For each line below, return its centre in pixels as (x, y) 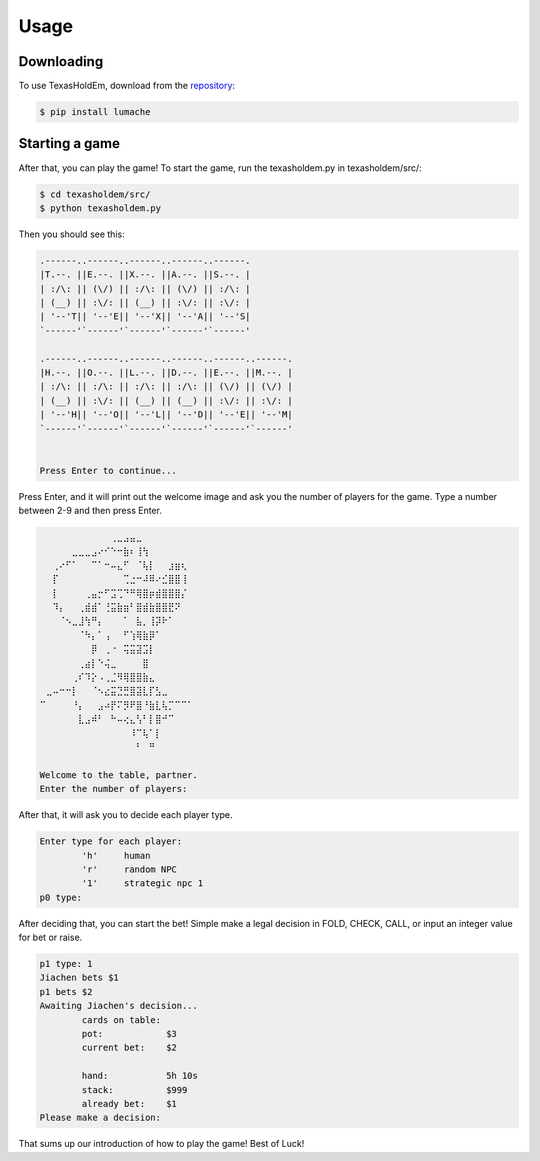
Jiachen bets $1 (79, 978)
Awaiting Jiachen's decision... (119, 1006)
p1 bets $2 (66, 991)
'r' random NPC (129, 869)
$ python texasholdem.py (100, 208)
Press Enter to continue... (108, 470)
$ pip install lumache (95, 112)
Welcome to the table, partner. (119, 774)
